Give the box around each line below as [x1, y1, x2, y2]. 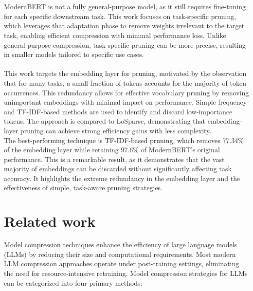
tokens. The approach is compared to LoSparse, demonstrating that [4, 116, 206, 126]
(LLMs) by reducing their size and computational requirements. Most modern [4, 249, 236, 259]
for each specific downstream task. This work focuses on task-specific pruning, [4, 11, 236, 21]
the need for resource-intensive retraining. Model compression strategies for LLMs [4, 268, 248, 278]
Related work [4, 211, 96, 231]
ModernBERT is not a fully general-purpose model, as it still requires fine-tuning [4, 1, 246, 12]
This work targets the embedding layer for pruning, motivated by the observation [4, 68, 247, 78]
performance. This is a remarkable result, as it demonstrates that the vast [4, 154, 225, 164]
